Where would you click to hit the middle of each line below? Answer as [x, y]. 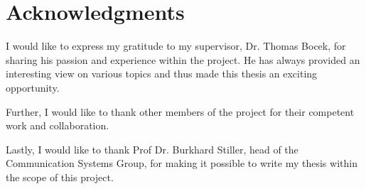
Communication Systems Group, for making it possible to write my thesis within [182, 163]
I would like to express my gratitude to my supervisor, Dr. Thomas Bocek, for [176, 46]
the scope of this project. [60, 177]
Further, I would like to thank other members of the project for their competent [180, 111]
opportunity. [33, 87]
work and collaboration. [58, 125]
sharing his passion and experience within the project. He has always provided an [183, 59]
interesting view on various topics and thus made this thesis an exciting [162, 74]
